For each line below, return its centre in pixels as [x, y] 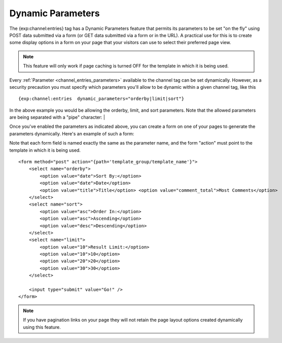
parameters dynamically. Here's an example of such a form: [72, 133]
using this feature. [42, 327]
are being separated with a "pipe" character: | [57, 117]
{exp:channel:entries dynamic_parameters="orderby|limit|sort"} [101, 99]
